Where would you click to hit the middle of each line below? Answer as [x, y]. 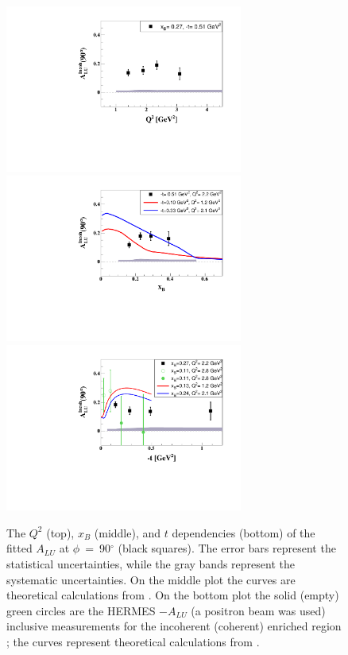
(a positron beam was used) [258, 610]
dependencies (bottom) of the [244, 532]
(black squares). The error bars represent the [227, 548]
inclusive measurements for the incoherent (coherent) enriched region [174, 626]
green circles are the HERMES [81, 610]
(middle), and [128, 532]
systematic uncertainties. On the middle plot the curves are [151, 579]
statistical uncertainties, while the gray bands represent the [151, 564]
